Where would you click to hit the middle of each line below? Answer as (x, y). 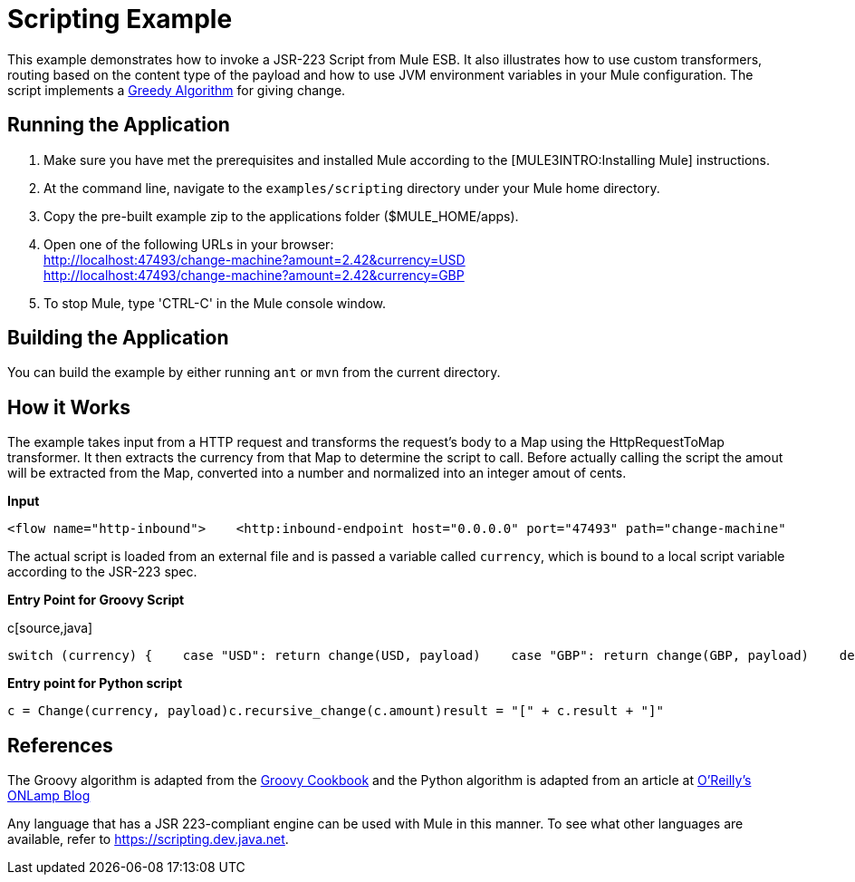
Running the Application (119, 125)
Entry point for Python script (95, 683)
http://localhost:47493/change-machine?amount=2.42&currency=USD (255, 259)
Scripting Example (120, 19)
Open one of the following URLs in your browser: (189, 244)
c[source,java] (50, 628)
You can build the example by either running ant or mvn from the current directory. (254, 373)
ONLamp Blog (49, 796)
